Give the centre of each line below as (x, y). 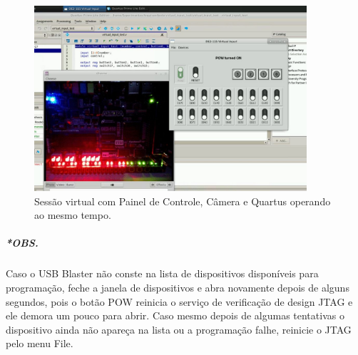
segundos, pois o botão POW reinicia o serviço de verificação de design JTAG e (179, 301)
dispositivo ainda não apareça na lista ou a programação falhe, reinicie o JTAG (179, 329)
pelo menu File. (40, 343)
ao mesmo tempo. (73, 215)
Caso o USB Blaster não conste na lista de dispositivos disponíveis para (162, 273)
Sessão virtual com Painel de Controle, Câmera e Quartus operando (183, 201)
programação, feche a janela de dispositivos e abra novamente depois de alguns (178, 288)
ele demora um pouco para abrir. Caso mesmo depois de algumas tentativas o (175, 315)
